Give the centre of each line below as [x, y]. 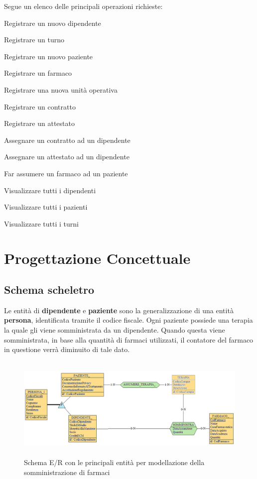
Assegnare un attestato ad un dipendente [67, 157]
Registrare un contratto [40, 106]
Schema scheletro [49, 290]
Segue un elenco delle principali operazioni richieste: [83, 6]
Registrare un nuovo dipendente [53, 23]
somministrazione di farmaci [67, 472]
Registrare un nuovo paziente [49, 56]
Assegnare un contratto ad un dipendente [67, 140]
